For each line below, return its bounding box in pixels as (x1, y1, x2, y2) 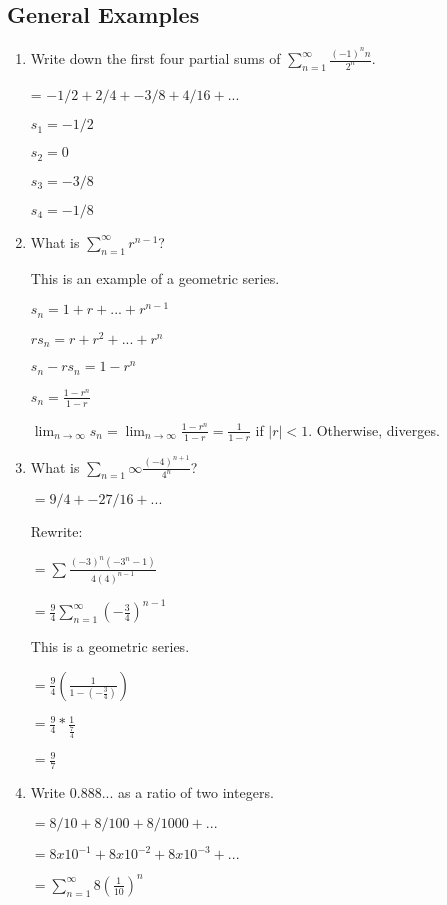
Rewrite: (30, 521, 83, 542)
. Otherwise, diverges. (308, 419, 440, 440)
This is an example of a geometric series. (30, 267, 280, 288)
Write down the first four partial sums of (30, 48, 281, 69)
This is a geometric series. (30, 636, 190, 657)
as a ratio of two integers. (118, 782, 274, 803)
